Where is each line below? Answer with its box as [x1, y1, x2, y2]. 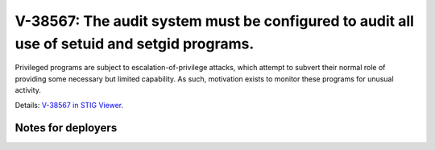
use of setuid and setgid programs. [14, 35, 255, 52]
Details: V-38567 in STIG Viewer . [14, 100, 124, 110]
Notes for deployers [14, 121, 118, 135]
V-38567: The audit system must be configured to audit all [14, 12, 415, 30]
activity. [14, 85, 42, 95]
